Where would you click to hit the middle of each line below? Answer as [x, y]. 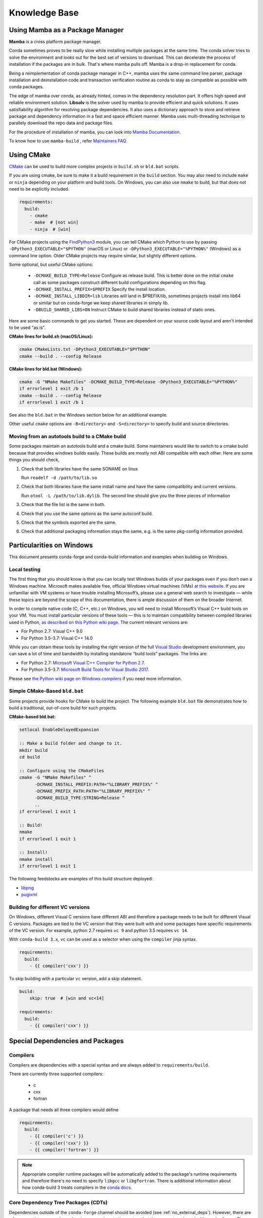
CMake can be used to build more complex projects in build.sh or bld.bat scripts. [94, 167]
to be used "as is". [27, 328]
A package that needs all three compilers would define [64, 1110]
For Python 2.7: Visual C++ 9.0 [52, 631]
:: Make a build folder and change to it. [71, 743]
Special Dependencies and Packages [66, 1041]
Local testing [25, 570]
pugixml [29, 894]
